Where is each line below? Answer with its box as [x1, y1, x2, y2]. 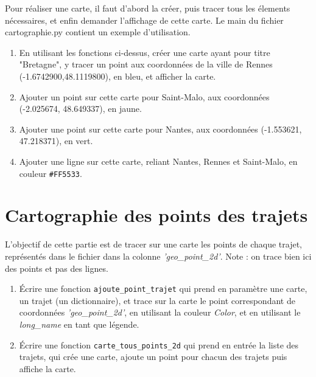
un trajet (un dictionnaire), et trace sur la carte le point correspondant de [19, 294, 295, 306]
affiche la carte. [19, 362, 76, 375]
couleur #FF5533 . [19, 167, 82, 179]
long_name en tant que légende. [19, 317, 139, 330]
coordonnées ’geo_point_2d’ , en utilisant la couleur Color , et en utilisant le [19, 306, 301, 319]
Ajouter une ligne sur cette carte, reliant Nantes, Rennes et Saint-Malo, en [19, 154, 298, 167]
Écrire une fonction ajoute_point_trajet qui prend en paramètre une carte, [19, 282, 307, 295]
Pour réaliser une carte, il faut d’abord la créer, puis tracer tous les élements [5, 2, 290, 14]
